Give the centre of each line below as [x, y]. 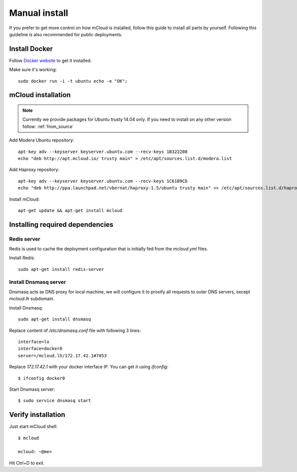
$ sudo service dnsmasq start [55, 401]
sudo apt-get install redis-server [61, 269]
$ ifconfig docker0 [42, 378]
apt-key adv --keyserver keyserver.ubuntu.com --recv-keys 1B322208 [103, 152]
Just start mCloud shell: [33, 426]
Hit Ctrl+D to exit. [27, 463]
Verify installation [37, 415]
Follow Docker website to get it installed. [50, 60]
